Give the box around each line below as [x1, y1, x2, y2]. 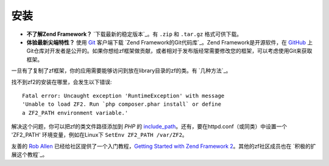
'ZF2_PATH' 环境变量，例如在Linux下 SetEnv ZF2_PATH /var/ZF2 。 [11, 131, 188, 139]
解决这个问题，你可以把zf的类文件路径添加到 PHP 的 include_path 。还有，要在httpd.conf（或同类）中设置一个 [11, 123, 288, 130]
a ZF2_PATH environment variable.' [22, 109, 129, 116]
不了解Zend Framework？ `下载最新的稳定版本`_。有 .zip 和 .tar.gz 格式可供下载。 [26, 30, 242, 38]
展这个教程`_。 [11, 151, 48, 158]
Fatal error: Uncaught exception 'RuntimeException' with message [22, 92, 225, 99]
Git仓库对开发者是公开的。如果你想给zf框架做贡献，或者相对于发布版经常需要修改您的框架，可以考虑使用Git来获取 [26, 47, 313, 55]
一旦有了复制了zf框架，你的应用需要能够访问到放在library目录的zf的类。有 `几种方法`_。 [11, 67, 232, 74]
